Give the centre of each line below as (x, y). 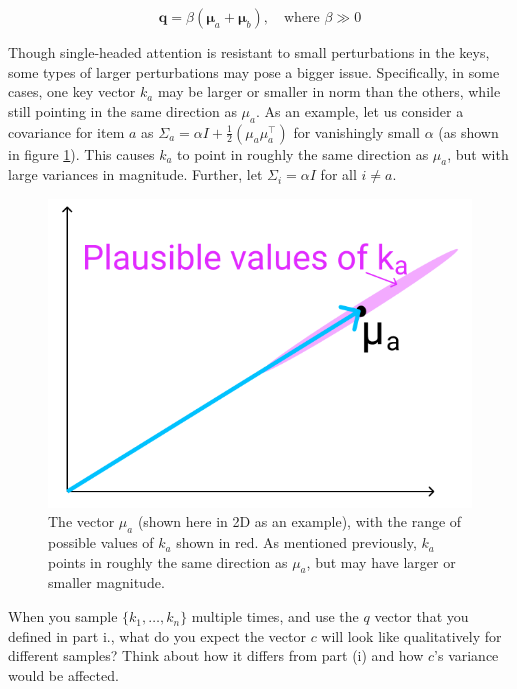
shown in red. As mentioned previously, (296, 542)
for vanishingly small (356, 131)
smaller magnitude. (106, 582)
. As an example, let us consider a (360, 110)
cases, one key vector (72, 91)
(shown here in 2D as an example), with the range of (299, 521)
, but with (478, 153)
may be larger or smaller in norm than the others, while (329, 91)
